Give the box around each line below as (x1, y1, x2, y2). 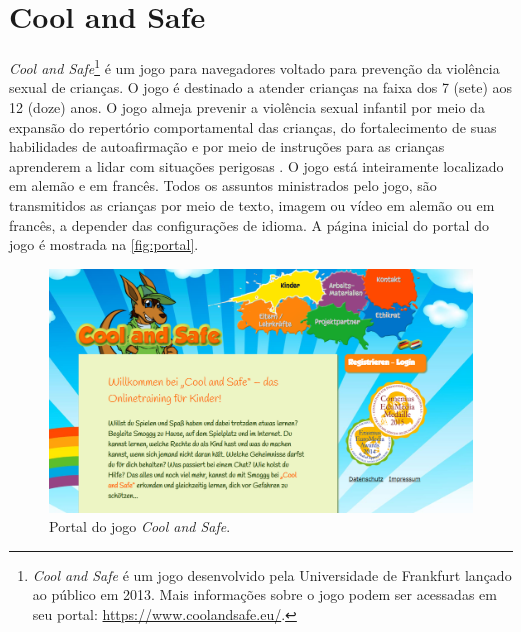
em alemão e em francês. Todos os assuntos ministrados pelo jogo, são (9, 175, 437, 196)
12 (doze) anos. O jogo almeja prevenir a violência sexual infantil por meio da (9, 96, 485, 117)
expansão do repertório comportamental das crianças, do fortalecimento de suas (9, 116, 497, 137)
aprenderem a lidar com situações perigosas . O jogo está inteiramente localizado (9, 155, 504, 176)
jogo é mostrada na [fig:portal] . (9, 234, 199, 255)
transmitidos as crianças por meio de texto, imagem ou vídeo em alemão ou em (9, 194, 495, 215)
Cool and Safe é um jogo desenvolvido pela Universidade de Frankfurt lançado (32, 564, 512, 585)
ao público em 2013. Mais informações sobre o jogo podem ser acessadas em (32, 584, 497, 605)
